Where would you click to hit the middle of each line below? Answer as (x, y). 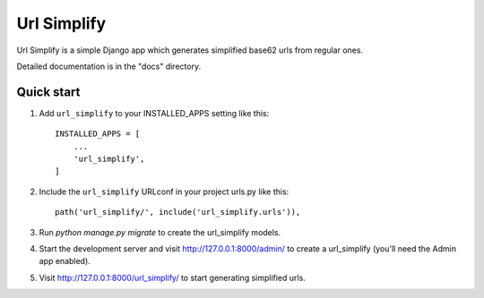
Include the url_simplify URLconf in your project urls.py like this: (164, 192)
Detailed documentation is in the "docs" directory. (109, 66)
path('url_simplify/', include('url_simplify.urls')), (178, 212)
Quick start (48, 92)
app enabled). (65, 261)
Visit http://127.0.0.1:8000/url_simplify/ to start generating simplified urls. (173, 277)
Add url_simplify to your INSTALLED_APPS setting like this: (154, 113)
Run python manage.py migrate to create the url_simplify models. (160, 232)
